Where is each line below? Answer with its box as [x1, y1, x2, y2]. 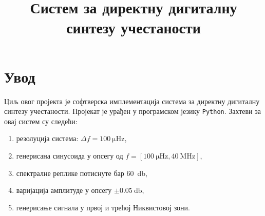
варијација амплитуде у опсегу [16, 185, 112, 195]
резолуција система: [16, 133, 79, 144]
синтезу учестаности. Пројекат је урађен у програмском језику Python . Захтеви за [4, 106, 261, 116]
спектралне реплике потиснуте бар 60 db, [16, 167, 147, 178]
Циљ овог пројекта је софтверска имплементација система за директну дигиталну [4, 95, 260, 106]
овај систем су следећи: [4, 115, 78, 126]
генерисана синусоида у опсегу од [16, 150, 123, 161]
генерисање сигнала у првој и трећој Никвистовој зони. [16, 202, 190, 212]
